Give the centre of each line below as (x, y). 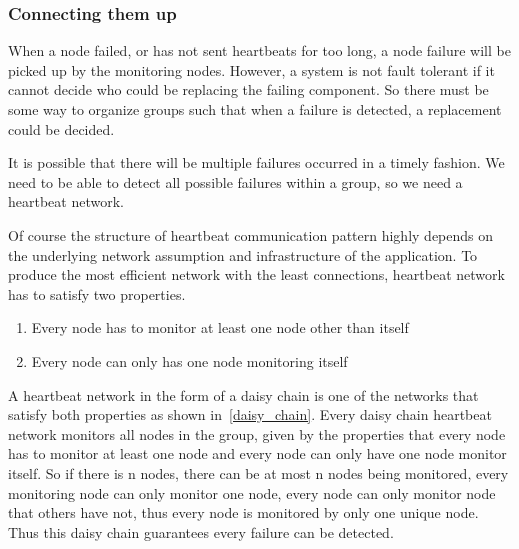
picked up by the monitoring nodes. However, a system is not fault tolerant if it (251, 69)
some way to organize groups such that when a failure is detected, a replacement (255, 109)
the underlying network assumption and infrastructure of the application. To (243, 254)
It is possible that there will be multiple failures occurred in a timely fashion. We (256, 162)
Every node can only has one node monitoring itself (189, 360)
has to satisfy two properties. (97, 293)
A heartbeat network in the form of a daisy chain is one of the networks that (243, 394)
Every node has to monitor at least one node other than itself (220, 327)
